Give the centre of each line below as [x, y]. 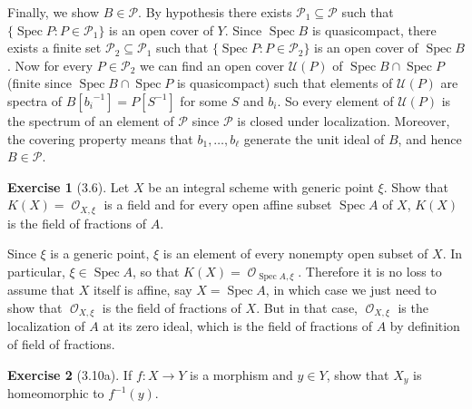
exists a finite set [54, 48]
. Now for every [50, 65]
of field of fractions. [61, 344]
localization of [46, 326]
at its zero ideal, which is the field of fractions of [238, 326]
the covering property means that [100, 138]
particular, [36, 271]
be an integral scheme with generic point [261, 186]
